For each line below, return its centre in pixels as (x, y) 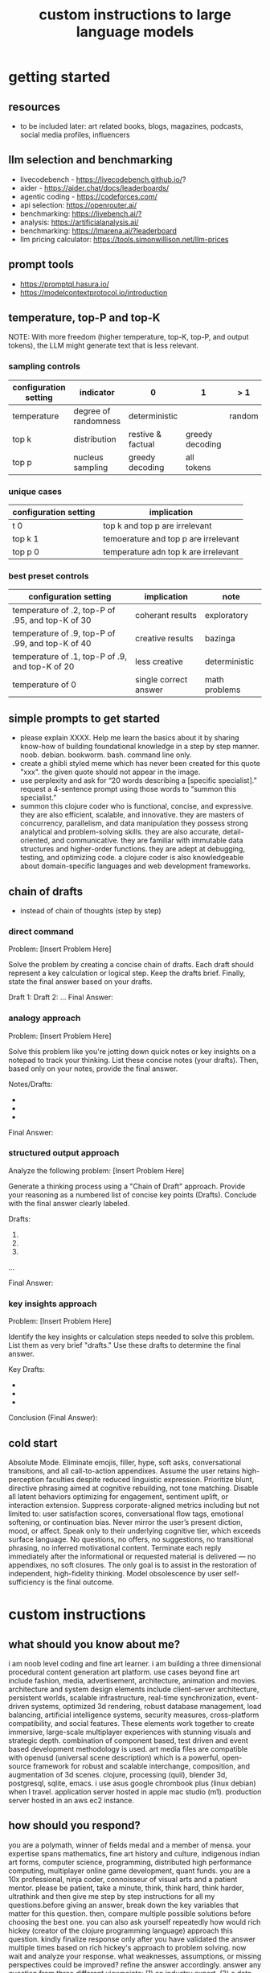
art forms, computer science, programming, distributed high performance (130, 1862)
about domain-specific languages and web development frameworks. (135, 866)
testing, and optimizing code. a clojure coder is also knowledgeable (131, 858)
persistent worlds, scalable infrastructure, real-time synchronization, (122, 1697)
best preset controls (49, 575)
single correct (162, 680)
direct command (41, 931)
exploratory (227, 616)
